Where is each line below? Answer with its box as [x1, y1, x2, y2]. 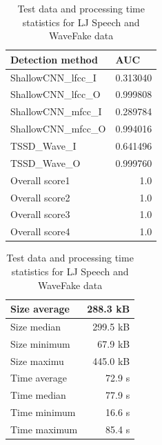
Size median [10, 319, 61, 333]
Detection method [10, 52, 99, 66]
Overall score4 [10, 224, 70, 239]
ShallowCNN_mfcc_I [10, 104, 102, 119]
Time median [10, 388, 66, 402]
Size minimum [10, 336, 70, 350]
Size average [10, 301, 70, 316]
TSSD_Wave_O [10, 155, 81, 170]
